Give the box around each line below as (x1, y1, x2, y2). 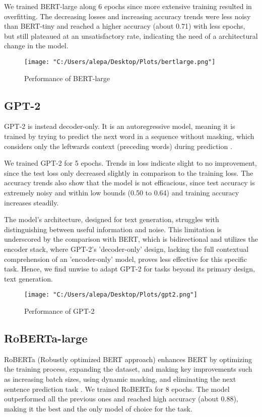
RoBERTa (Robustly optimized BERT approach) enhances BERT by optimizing (4, 354, 252, 364)
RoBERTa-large (4, 330, 88, 345)
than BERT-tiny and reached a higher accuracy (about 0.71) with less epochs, (4, 21, 245, 31)
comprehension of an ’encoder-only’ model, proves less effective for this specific (4, 253, 247, 264)
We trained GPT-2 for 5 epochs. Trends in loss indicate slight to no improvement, (4, 158, 257, 168)
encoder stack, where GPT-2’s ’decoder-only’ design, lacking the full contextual (4, 243, 249, 254)
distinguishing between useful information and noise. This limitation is (4, 224, 222, 234)
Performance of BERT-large (24, 73, 110, 83)
